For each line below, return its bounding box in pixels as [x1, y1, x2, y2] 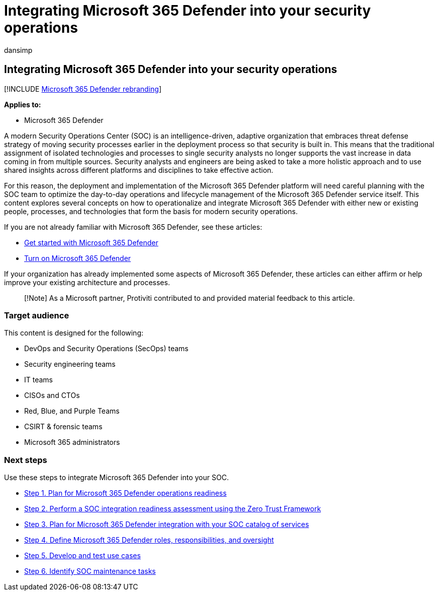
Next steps [4, 454, 47, 465]
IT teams [24, 375, 53, 384]
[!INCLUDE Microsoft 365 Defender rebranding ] [4, 84, 162, 93]
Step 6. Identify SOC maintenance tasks [24, 567, 156, 576]
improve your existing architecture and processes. [4, 278, 170, 287]
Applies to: [4, 100, 41, 109]
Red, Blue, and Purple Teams [24, 407, 120, 416]
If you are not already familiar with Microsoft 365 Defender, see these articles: [4, 222, 262, 231]
